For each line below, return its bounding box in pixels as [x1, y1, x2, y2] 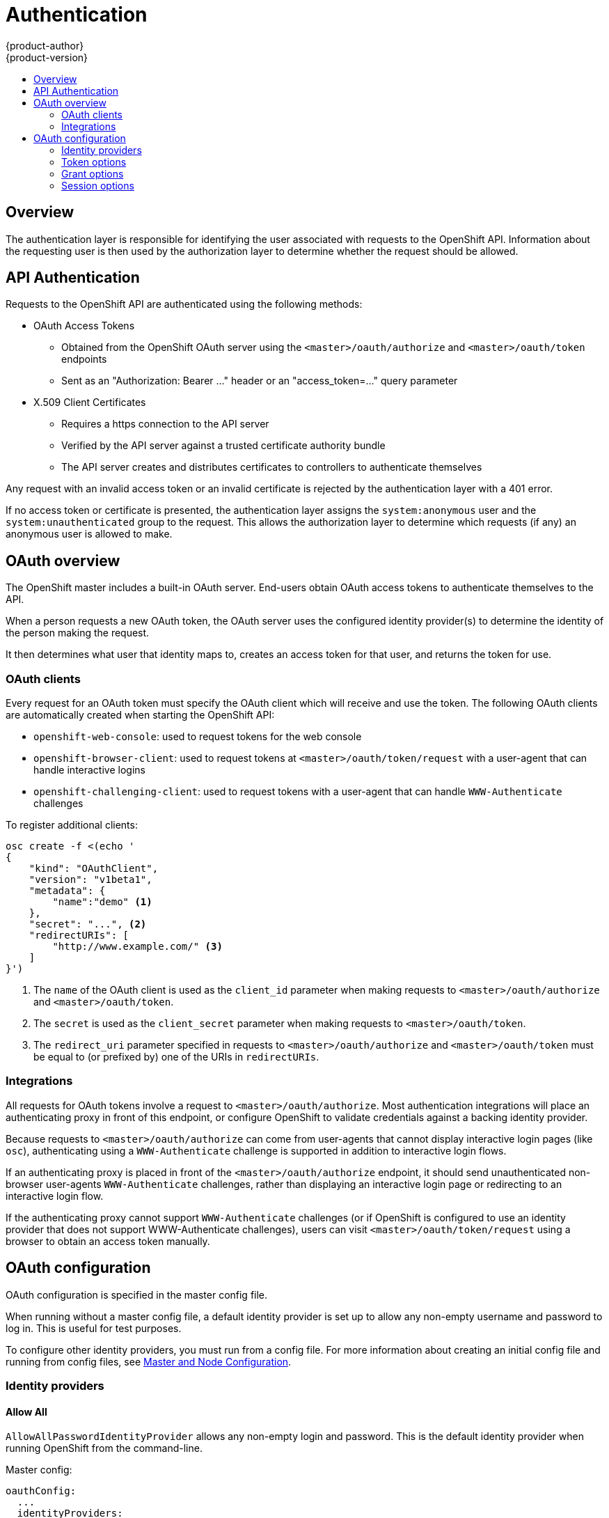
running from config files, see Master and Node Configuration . [6, 1355, 292, 1368]
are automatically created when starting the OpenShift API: [6, 709, 275, 721]
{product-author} [6, 39, 84, 52]
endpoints [61, 353, 107, 366]
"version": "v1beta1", [29, 874, 152, 886]
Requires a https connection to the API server [61, 418, 269, 430]
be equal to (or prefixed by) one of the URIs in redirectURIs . [33, 1051, 319, 1063]
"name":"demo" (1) [52, 896, 152, 908]
